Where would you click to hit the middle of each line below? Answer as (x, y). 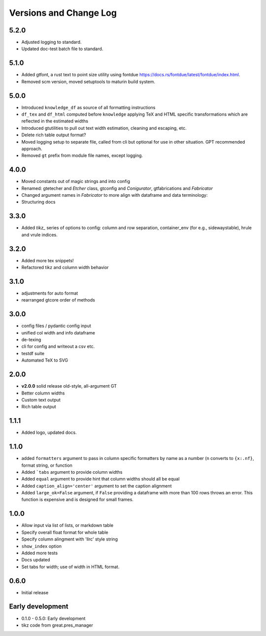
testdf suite (33, 353)
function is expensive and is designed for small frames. (78, 500)
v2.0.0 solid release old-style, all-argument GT (69, 386)
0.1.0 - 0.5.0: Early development (53, 618)
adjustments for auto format (50, 293)
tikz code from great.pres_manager (57, 625)
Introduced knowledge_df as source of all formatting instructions (88, 107)
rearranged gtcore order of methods (58, 300)
